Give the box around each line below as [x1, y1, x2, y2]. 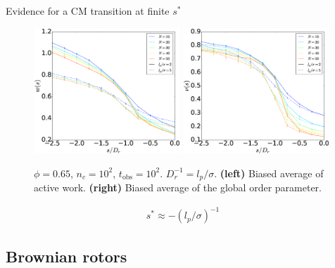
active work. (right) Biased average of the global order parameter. [34, 179, 322, 194]
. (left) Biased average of [214, 165, 324, 180]
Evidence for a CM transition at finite [6, 4, 170, 18]
